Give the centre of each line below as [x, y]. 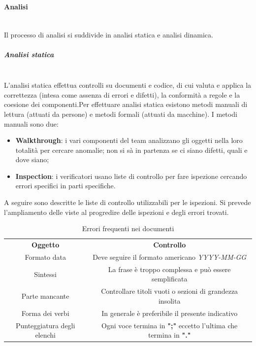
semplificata [169, 279]
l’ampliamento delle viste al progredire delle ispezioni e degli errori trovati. [116, 212]
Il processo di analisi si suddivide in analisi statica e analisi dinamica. [109, 35]
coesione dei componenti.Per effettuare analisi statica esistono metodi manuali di [126, 104]
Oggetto [46, 245]
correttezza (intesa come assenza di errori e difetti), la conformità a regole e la [122, 94]
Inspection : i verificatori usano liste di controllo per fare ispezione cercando [131, 176]
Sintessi [45, 274]
